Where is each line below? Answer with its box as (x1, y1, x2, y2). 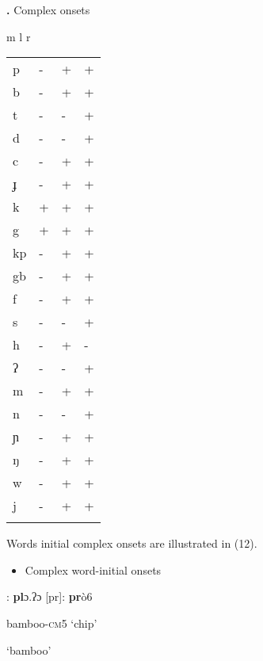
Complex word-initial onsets (25, 561, 162, 578)
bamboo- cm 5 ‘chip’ (6, 614, 97, 631)
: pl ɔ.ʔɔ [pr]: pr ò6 (6, 588, 93, 605)
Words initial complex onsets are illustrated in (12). (6, 535, 257, 552)
